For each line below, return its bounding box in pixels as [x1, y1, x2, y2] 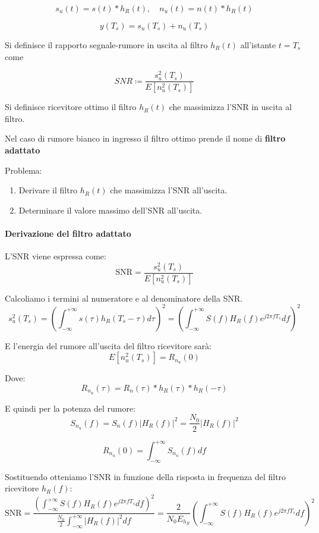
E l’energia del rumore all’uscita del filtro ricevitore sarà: [5, 339, 211, 352]
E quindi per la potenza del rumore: [5, 402, 136, 414]
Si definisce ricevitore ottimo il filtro [5, 101, 137, 113]
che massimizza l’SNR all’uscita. [110, 184, 228, 196]
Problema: [5, 164, 42, 176]
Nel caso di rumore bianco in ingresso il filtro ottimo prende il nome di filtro [5, 132, 286, 145]
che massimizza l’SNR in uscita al [169, 101, 292, 113]
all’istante [240, 39, 276, 51]
